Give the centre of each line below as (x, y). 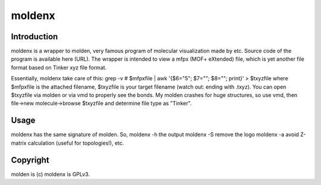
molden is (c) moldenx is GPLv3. (51, 174)
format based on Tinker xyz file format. (59, 67)
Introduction (34, 37)
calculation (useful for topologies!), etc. (76, 143)
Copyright (30, 160)
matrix (19, 143)
